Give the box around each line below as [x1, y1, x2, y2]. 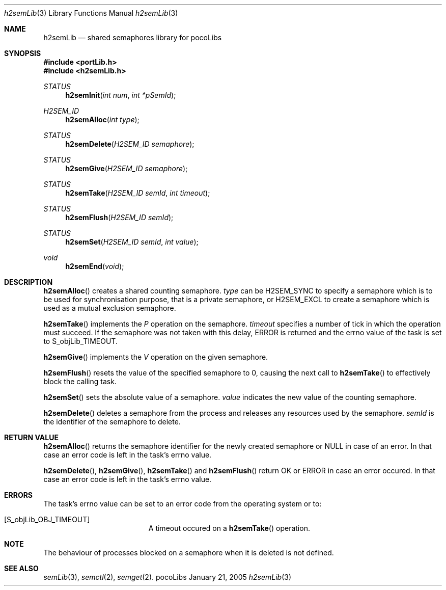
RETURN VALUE [4, 433, 59, 442]
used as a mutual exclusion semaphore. [43, 304, 176, 312]
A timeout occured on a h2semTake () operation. [148, 524, 310, 532]
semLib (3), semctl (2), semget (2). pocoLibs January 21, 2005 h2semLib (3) [43, 573, 292, 581]
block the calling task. [43, 377, 117, 386]
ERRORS [4, 491, 33, 499]
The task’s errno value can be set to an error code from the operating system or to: [43, 499, 322, 508]
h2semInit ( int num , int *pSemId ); [65, 91, 176, 99]
